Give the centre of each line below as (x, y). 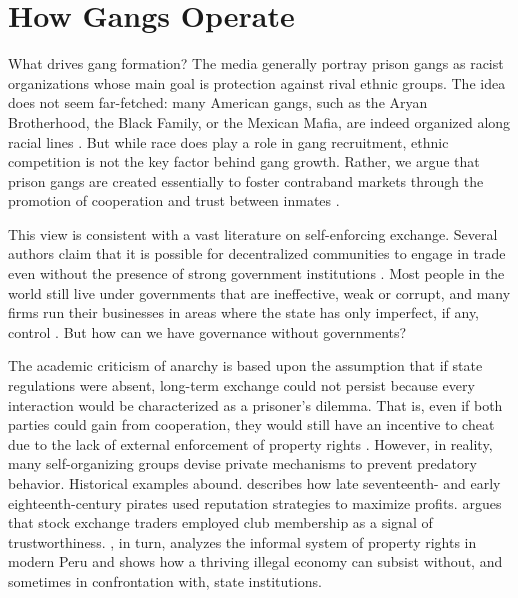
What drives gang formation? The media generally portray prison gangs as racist (256, 63)
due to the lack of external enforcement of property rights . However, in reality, (250, 443)
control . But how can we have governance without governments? (207, 331)
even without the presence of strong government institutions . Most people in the (256, 273)
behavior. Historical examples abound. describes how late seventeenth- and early (254, 483)
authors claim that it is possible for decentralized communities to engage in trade (257, 253)
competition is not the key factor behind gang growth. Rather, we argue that (244, 161)
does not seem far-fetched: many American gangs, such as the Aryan (218, 102)
